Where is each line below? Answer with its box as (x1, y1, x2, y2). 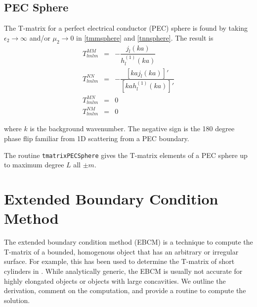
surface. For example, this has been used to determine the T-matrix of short (4, 256, 235, 266)
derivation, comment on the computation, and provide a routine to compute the (4, 285, 246, 296)
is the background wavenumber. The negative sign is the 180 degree (30, 123, 235, 134)
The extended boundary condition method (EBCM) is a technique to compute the (4, 237, 253, 247)
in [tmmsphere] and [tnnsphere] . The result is (76, 32, 214, 43)
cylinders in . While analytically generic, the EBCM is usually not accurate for (4, 265, 243, 276)
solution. (4, 295, 30, 305)
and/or (29, 32, 50, 43)
